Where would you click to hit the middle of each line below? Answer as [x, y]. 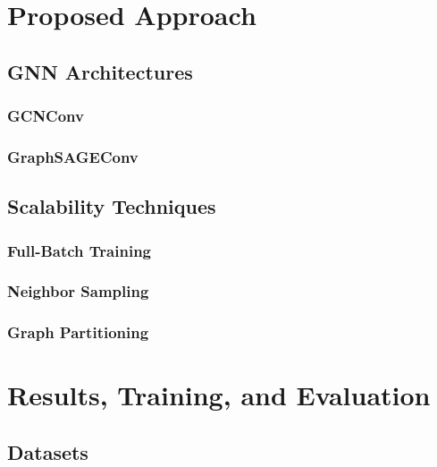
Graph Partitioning [78, 332]
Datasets [48, 451]
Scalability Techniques [112, 206]
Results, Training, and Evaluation [219, 395]
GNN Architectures [100, 71]
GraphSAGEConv [73, 156]
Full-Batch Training [79, 250]
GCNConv [46, 116]
